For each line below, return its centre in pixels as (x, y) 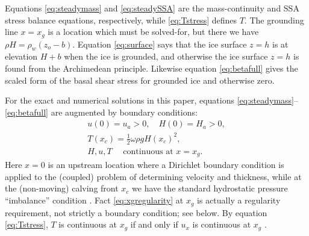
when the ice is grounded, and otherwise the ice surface (166, 56)
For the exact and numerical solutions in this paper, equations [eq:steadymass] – (151, 100)
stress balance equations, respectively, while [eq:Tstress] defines (121, 20)
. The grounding (274, 20)
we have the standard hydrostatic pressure (210, 188)
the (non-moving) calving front (62, 188)
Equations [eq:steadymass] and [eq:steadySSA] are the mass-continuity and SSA (152, 8)
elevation (21, 56)
